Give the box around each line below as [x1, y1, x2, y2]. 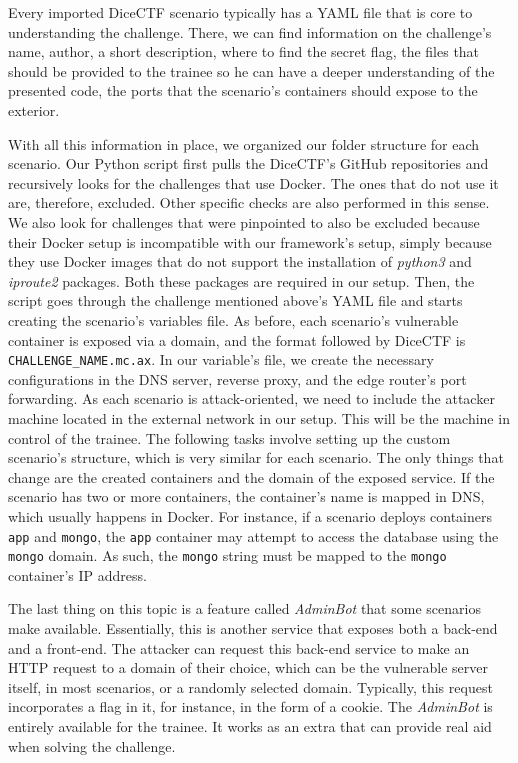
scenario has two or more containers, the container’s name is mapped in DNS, [8, 486, 485, 507]
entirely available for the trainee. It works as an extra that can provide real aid [8, 715, 492, 736]
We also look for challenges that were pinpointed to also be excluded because [8, 211, 480, 232]
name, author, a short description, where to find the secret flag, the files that [8, 41, 480, 62]
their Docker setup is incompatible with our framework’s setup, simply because [8, 231, 492, 252]
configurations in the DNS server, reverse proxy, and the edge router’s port [8, 368, 467, 389]
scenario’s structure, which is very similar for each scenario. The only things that [8, 447, 504, 468]
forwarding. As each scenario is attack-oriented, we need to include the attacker [8, 388, 495, 409]
